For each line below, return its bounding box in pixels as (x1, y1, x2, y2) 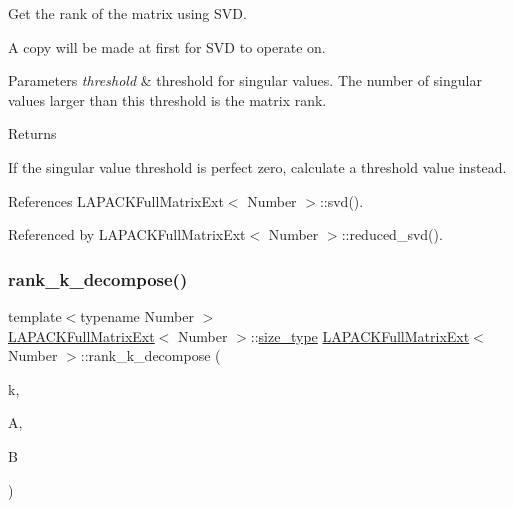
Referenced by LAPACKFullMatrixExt (8, 224, 246, 245)
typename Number (80, 305, 194, 326)
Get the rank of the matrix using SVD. (8, 3, 247, 23)
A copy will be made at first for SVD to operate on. (8, 36, 326, 57)
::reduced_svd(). (341, 224, 443, 245)
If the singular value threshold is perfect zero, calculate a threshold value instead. (8, 156, 507, 177)
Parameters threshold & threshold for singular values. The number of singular (8, 70, 482, 91)
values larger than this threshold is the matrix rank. (8, 89, 327, 110)
